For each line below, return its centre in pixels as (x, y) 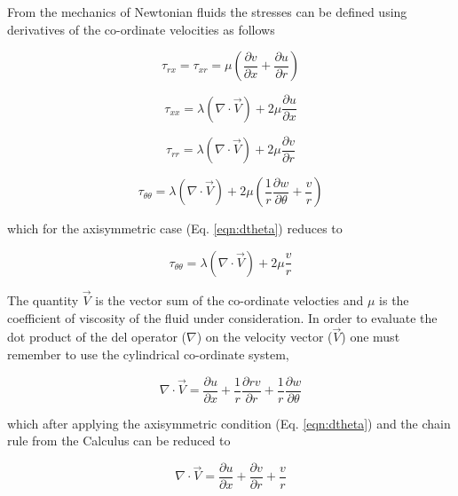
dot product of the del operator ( (97, 337)
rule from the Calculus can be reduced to (119, 441)
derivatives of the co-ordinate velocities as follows (141, 29)
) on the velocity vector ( (265, 337)
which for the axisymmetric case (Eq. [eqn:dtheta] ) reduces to (175, 228)
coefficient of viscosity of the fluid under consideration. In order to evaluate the (222, 317)
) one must (371, 337)
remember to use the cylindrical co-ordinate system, (148, 354)
